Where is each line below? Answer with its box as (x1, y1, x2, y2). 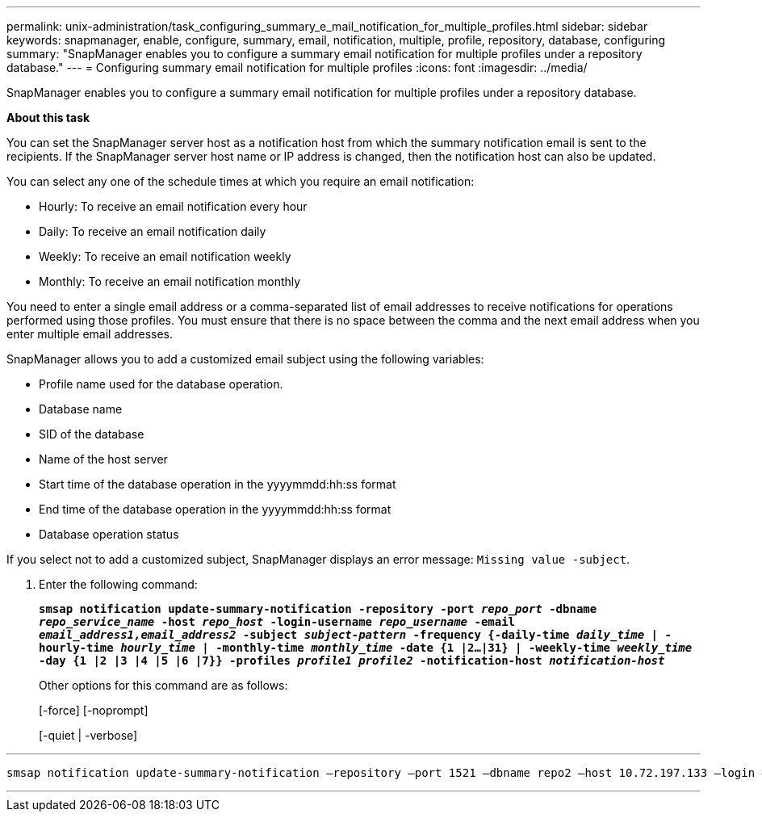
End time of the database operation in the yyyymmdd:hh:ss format (39, 502, 391, 516)
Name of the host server (39, 452, 168, 466)
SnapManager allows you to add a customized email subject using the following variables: (6, 352, 484, 366)
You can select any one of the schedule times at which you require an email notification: (6, 174, 475, 188)
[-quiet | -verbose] (39, 728, 138, 742)
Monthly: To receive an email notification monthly (39, 275, 301, 288)
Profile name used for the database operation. (39, 377, 283, 391)
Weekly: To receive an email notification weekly (39, 250, 291, 263)
